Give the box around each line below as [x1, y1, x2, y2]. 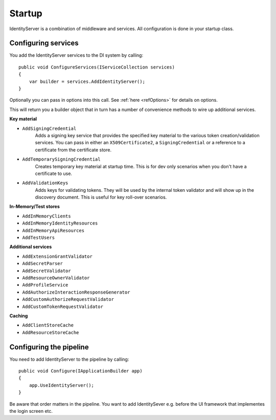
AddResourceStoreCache [22, 329, 79, 335]
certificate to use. [35, 170, 73, 176]
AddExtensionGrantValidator [22, 253, 93, 259]
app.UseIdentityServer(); [29, 382, 95, 388]
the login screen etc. [9, 408, 53, 414]
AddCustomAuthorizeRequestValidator [22, 297, 114, 302]
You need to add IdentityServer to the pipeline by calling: [9, 356, 129, 362]
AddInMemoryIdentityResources [22, 220, 98, 226]
